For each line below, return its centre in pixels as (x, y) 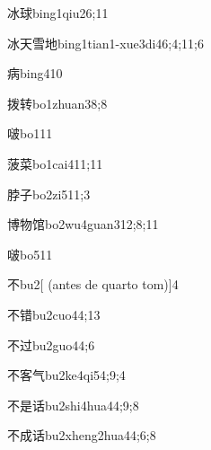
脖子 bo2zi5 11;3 (49, 194)
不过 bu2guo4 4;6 (51, 344)
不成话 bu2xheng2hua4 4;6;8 (82, 435)
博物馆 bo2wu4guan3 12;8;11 (83, 224)
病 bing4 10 (35, 73)
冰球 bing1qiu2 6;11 (58, 13)
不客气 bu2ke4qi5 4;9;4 (66, 375)
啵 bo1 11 (30, 133)
